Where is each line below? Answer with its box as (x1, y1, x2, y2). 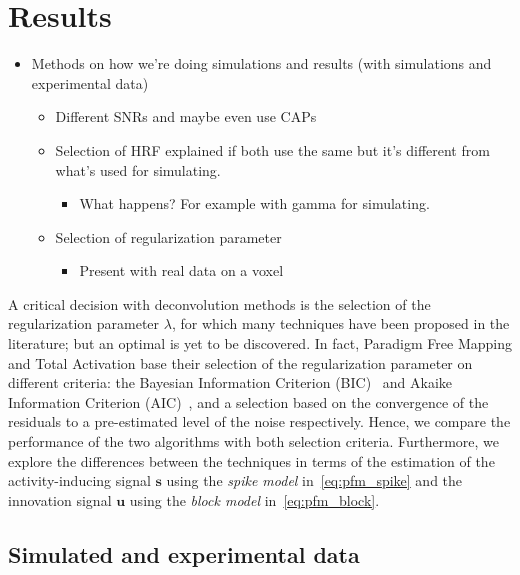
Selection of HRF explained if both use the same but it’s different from (55, 139, 490, 160)
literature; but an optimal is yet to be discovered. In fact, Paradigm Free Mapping (8, 333, 512, 354)
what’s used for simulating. (55, 159, 221, 180)
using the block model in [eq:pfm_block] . (129, 489, 380, 510)
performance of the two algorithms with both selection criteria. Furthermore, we (8, 431, 500, 452)
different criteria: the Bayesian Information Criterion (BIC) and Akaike (8, 372, 453, 393)
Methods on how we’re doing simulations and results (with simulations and (31, 53, 492, 74)
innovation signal (8, 489, 112, 510)
